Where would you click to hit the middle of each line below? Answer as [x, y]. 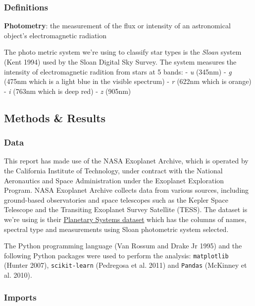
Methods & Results [55, 117]
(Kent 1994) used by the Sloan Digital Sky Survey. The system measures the [120, 62]
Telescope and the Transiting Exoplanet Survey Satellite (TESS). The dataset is [126, 209]
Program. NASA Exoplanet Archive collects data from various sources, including [127, 190]
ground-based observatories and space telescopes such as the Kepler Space [116, 199]
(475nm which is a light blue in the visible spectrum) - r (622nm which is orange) [128, 81]
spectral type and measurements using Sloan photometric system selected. [116, 229]
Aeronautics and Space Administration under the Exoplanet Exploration [114, 180]
